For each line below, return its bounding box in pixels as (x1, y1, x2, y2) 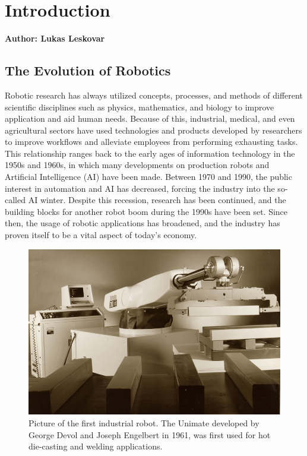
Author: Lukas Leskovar (5, 32, 105, 45)
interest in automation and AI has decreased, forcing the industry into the (5, 182, 275, 194)
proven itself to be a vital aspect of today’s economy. (5, 229, 197, 241)
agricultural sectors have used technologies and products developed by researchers (5, 123, 302, 136)
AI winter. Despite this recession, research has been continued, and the (28, 194, 286, 206)
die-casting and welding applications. (29, 440, 163, 452)
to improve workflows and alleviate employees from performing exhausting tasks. (5, 135, 298, 148)
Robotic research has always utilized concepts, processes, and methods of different (5, 88, 303, 101)
